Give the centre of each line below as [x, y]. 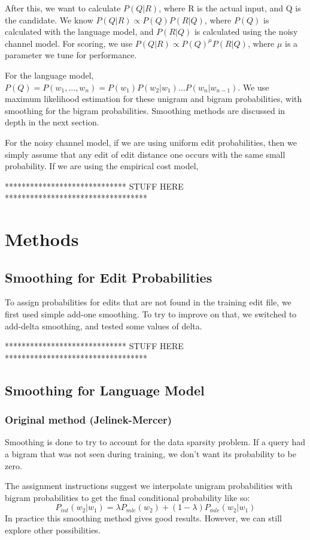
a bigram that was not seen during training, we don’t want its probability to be [151, 454]
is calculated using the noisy [246, 31]
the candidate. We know [49, 19]
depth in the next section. [52, 122]
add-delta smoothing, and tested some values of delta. [104, 325]
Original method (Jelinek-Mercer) [89, 420]
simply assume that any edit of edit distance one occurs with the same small [145, 154]
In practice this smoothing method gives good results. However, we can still [143, 518]
